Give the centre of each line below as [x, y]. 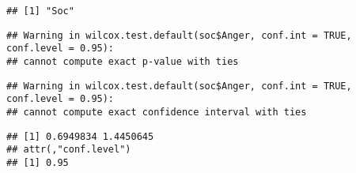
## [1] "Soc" [40, 11]
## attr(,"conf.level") [69, 150]
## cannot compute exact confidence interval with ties [157, 112]
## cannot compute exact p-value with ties [123, 61]
